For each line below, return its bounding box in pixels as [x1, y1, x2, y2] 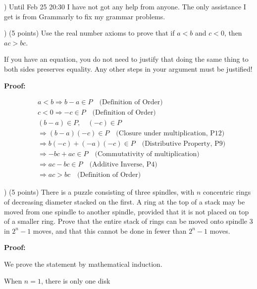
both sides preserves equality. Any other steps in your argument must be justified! [4, 63, 253, 74]
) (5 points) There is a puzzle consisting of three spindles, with [4, 187, 195, 197]
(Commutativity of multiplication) [95, 151, 200, 158]
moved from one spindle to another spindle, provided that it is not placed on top [4, 206, 249, 216]
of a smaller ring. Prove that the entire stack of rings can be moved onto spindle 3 [4, 216, 253, 226]
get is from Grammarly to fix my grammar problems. [4, 11, 165, 21]
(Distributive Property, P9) [142, 140, 226, 148]
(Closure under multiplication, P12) [116, 130, 225, 137]
